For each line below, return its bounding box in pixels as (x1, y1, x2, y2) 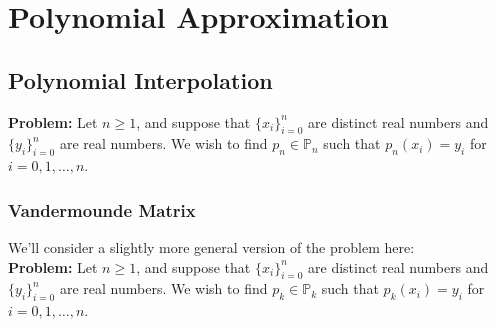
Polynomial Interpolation (8, 64, 273, 95)
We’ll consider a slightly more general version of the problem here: (8, 236, 415, 257)
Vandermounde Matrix (8, 197, 196, 222)
